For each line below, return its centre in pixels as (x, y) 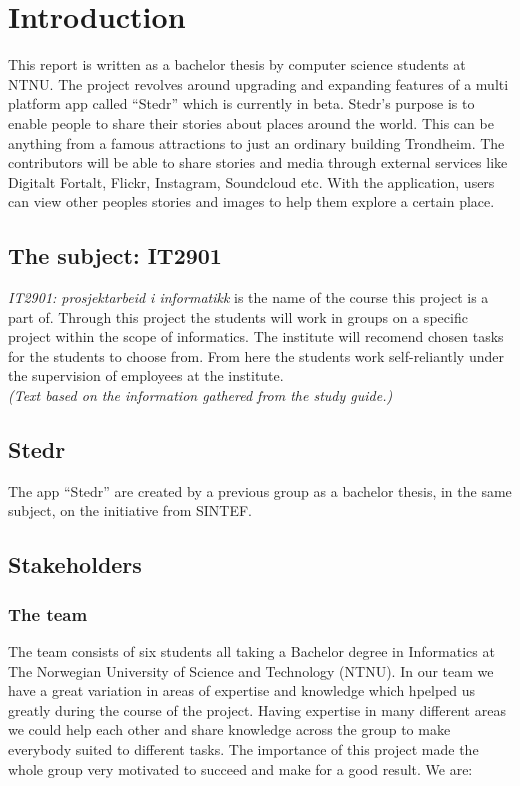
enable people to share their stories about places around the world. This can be (251, 122)
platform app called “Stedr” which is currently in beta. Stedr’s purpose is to (241, 103)
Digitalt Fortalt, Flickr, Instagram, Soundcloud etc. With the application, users (251, 181)
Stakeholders (75, 564)
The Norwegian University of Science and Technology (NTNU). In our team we (251, 670)
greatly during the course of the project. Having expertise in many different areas (257, 709)
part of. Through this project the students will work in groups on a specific (238, 316)
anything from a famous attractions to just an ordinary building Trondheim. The (256, 142)
